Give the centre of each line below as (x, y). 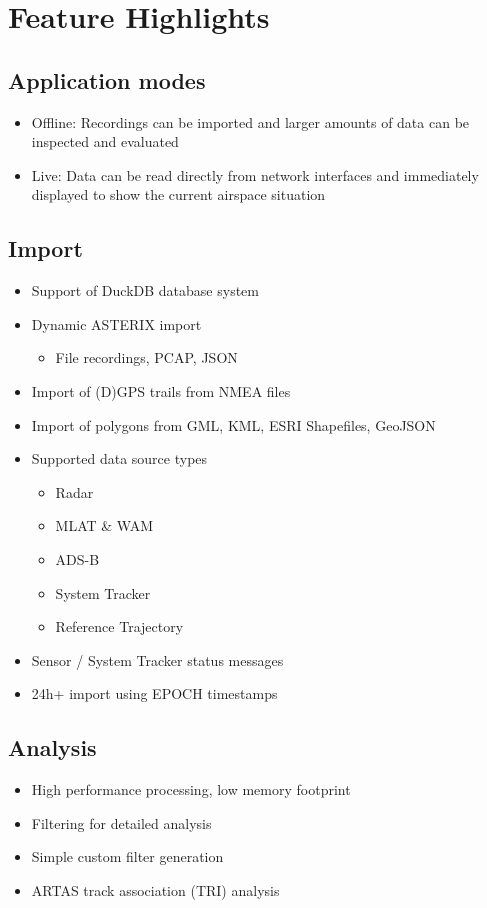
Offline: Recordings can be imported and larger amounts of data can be (250, 121)
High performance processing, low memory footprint (191, 789)
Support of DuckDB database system (145, 290)
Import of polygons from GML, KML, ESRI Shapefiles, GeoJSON (233, 424)
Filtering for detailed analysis (121, 822)
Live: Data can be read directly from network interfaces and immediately (255, 174)
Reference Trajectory (119, 626)
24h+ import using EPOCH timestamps (154, 693)
